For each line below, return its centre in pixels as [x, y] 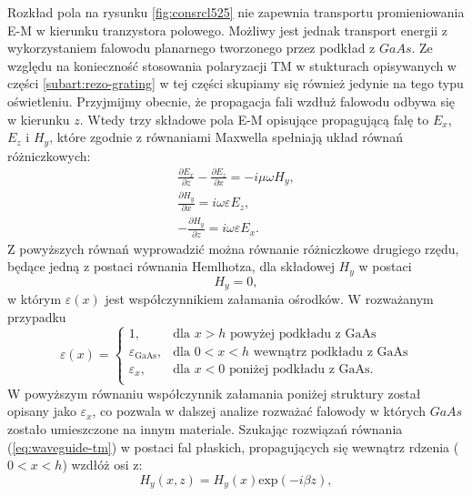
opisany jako [42, 411]
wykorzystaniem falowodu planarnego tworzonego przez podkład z [191, 48]
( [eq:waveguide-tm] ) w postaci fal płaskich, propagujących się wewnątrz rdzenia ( [233, 446]
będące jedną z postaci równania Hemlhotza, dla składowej [171, 266]
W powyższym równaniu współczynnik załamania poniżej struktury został [214, 393]
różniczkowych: [49, 155]
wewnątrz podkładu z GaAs [331, 352]
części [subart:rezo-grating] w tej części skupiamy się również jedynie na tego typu [236, 83]
